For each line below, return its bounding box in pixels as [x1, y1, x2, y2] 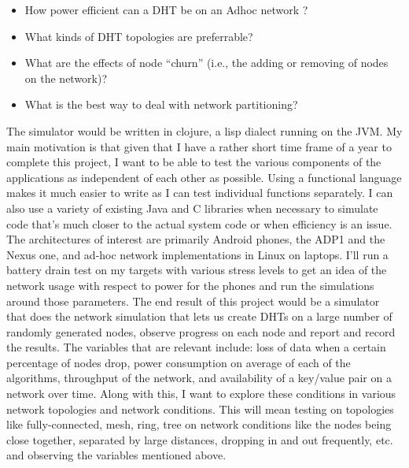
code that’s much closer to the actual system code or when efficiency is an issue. [6, 215, 392, 232]
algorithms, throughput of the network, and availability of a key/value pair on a [6, 370, 392, 386]
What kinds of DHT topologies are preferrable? [24, 28, 253, 44]
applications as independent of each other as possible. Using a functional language [6, 169, 402, 185]
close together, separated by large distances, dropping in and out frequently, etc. [6, 431, 393, 448]
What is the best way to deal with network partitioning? [24, 96, 298, 113]
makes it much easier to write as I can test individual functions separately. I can [6, 184, 393, 201]
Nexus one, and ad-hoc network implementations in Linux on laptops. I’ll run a [6, 246, 389, 262]
